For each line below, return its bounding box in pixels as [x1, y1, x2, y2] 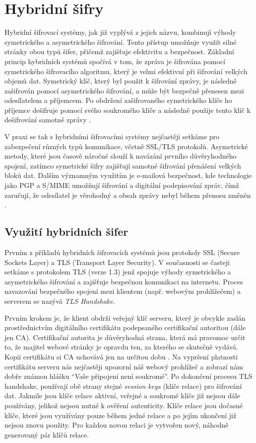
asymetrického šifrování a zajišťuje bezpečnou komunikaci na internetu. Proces [4, 276, 243, 286]
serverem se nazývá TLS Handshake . [4, 295, 115, 306]
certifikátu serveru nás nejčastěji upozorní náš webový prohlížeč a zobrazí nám [4, 361, 243, 371]
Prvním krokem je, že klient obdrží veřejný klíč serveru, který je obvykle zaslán [4, 312, 246, 323]
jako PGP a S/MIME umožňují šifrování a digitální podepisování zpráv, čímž [4, 180, 239, 190]
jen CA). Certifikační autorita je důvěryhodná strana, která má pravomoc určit [4, 332, 246, 342]
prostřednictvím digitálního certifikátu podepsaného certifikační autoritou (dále [4, 322, 246, 333]
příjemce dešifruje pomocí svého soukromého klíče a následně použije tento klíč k [4, 104, 251, 115]
